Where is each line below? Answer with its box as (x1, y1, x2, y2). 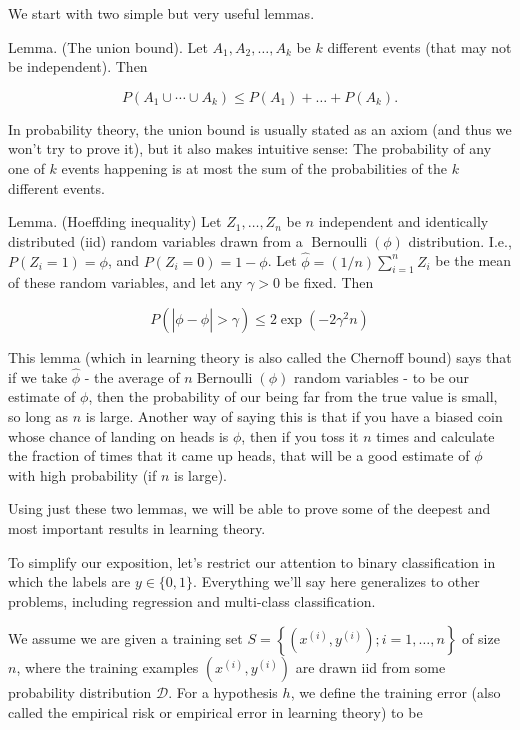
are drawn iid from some (295, 657, 446, 678)
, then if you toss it (241, 425, 359, 446)
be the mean (435, 250, 512, 271)
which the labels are (8, 571, 131, 592)
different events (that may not (327, 36, 512, 57)
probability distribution (8, 682, 152, 703)
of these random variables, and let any (8, 272, 243, 293)
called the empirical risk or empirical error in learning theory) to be (8, 701, 423, 722)
